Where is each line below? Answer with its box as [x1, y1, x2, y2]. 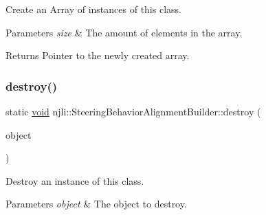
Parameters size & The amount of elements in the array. [5, 25, 243, 39]
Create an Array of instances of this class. [5, 2, 181, 16]
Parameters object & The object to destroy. [5, 196, 187, 211]
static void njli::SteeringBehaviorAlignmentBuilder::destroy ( [5, 104, 261, 118]
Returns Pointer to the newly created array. [5, 48, 190, 63]
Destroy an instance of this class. [5, 173, 144, 188]
